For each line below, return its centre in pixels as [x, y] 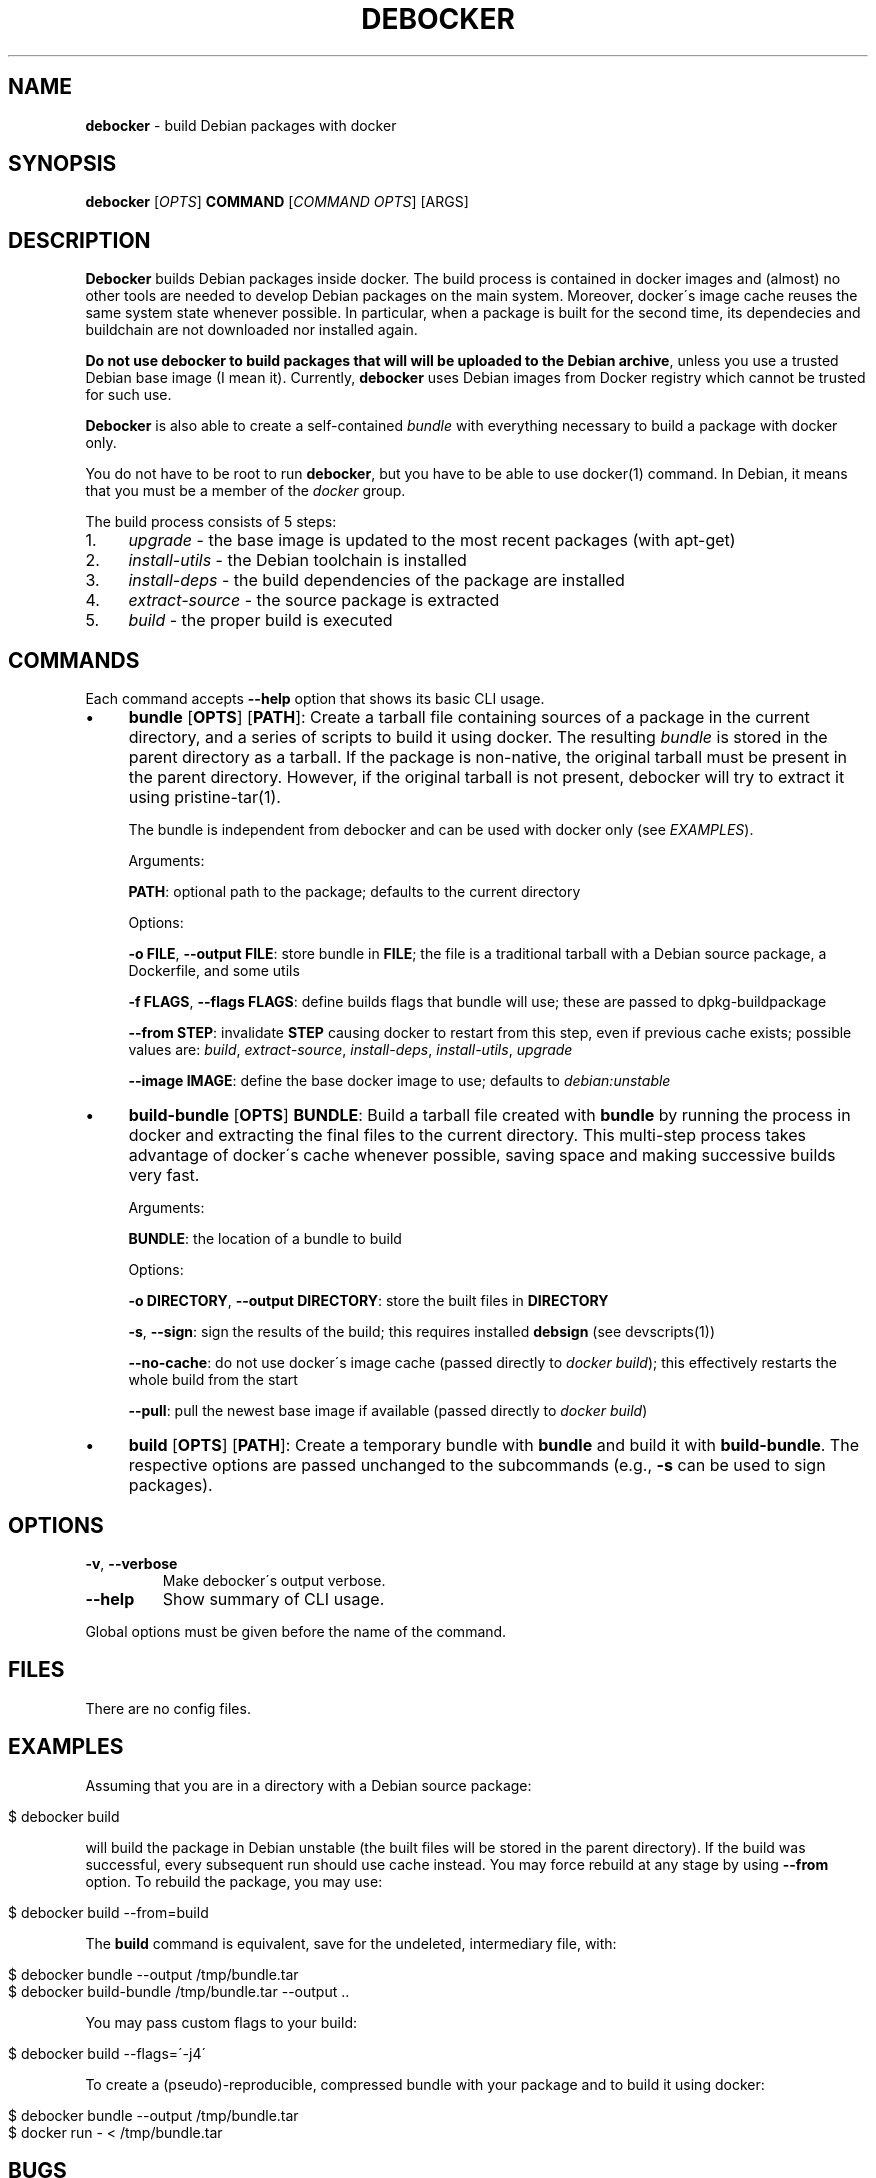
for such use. [128, 395]
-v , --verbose [131, 1563]
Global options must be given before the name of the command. [296, 1631]
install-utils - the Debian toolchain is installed [297, 560]
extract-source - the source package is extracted [314, 600]
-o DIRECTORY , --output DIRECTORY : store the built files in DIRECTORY [368, 1301]
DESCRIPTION [79, 240]
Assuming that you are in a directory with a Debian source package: [308, 1785]
